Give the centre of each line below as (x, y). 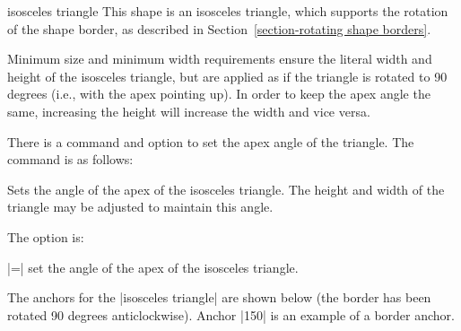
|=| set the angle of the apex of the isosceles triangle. (153, 267)
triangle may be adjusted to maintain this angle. (140, 207)
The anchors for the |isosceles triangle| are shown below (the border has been (219, 297)
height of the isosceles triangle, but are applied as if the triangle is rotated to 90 (227, 76)
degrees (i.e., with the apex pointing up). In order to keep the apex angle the (219, 94)
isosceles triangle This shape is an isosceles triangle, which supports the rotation (228, 11)
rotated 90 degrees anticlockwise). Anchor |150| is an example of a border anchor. (231, 314)
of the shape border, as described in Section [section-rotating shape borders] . (219, 28)
